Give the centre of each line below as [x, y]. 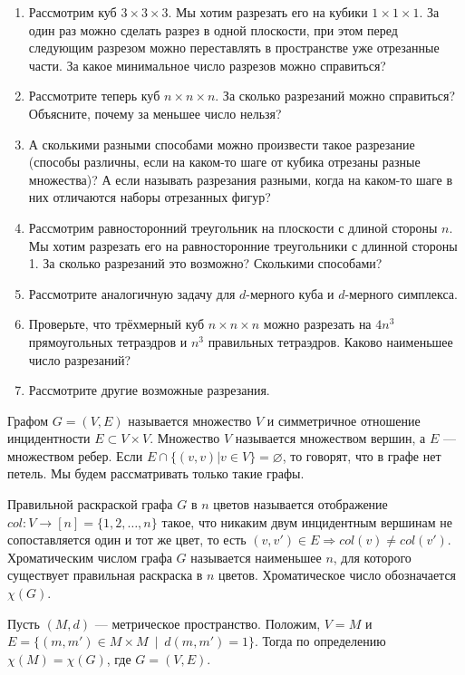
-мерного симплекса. [401, 293]
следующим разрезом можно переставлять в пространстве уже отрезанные [234, 48]
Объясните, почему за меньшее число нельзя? [155, 113]
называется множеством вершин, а [330, 438]
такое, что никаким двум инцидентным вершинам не [307, 521]
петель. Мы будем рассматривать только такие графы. [156, 473]
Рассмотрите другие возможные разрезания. [149, 390]
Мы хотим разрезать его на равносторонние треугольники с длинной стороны [243, 245]
